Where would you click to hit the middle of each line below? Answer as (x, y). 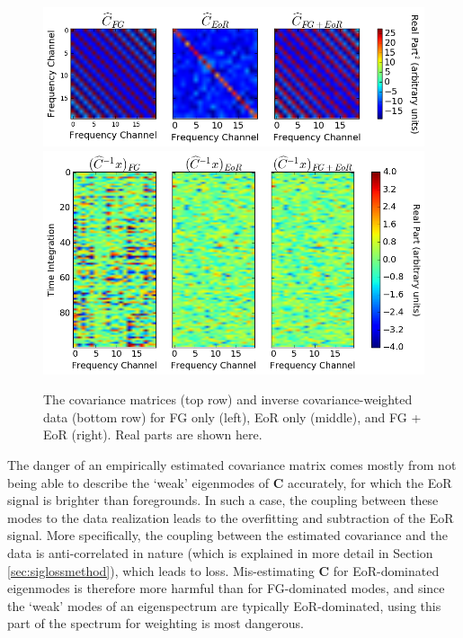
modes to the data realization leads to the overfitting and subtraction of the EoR (231, 517)
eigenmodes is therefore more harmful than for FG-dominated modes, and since (226, 588)
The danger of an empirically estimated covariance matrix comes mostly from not (232, 465)
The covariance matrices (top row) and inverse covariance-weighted (228, 399)
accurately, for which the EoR (370, 482)
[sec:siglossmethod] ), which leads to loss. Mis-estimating (161, 570)
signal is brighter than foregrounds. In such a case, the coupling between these (223, 500)
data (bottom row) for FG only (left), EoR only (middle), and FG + (232, 416)
